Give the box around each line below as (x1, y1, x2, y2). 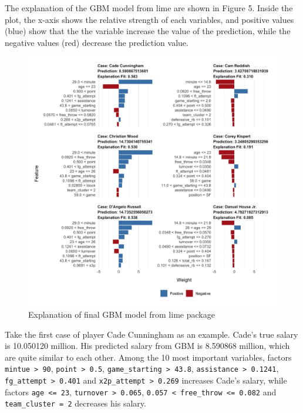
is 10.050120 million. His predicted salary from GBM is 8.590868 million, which (5, 339, 290, 352)
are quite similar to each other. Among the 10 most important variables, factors (5, 351, 292, 363)
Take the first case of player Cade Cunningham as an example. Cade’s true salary (5, 328, 298, 340)
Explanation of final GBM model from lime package (28, 308, 215, 320)
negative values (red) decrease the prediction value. (5, 36, 188, 48)
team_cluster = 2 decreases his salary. (5, 397, 146, 409)
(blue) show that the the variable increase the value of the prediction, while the (5, 25, 291, 37)
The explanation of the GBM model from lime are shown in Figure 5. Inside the (5, 2, 293, 14)
